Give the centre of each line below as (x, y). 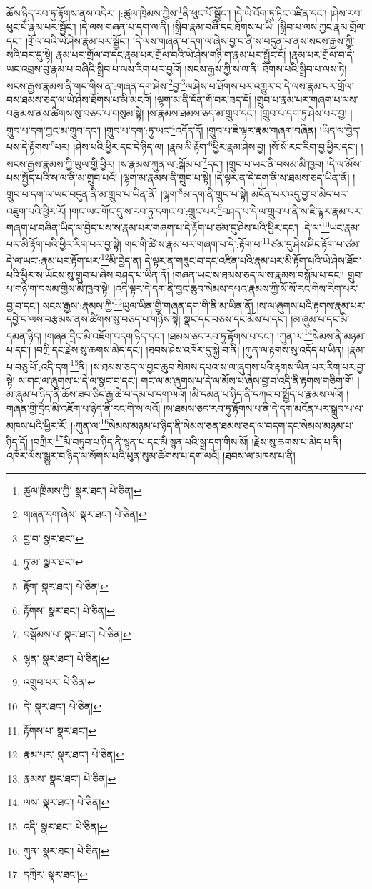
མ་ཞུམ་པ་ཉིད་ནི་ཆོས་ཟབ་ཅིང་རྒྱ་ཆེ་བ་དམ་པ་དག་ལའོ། (96, 394)
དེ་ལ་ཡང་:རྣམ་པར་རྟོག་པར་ (54, 260)
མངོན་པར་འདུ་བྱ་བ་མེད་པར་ (300, 194)
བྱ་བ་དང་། (23, 305)
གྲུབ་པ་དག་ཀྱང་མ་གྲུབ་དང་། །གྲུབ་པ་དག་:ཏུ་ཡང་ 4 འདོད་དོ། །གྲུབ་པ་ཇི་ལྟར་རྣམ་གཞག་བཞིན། (162, 129)
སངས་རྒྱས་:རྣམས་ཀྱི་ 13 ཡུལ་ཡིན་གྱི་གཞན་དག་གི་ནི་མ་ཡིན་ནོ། (148, 304)
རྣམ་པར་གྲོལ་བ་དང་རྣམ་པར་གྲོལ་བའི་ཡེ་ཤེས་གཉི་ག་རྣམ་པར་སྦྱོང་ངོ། (171, 55)
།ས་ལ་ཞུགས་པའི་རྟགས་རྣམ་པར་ (311, 305)
